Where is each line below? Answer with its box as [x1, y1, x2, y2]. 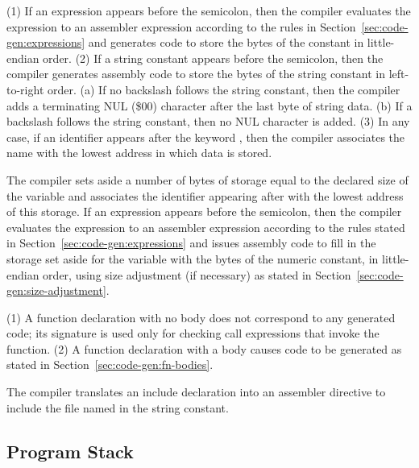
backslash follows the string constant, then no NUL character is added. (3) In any [6, 113, 410, 130]
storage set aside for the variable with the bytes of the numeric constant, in [6, 250, 379, 267]
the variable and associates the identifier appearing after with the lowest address [6, 187, 404, 204]
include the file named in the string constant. [6, 399, 229, 416]
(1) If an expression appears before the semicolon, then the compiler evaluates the [6, 2, 411, 19]
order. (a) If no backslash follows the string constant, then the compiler [47, 81, 400, 97]
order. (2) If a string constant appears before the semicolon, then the [43, 49, 384, 66]
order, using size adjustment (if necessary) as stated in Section [43, 266, 351, 283]
